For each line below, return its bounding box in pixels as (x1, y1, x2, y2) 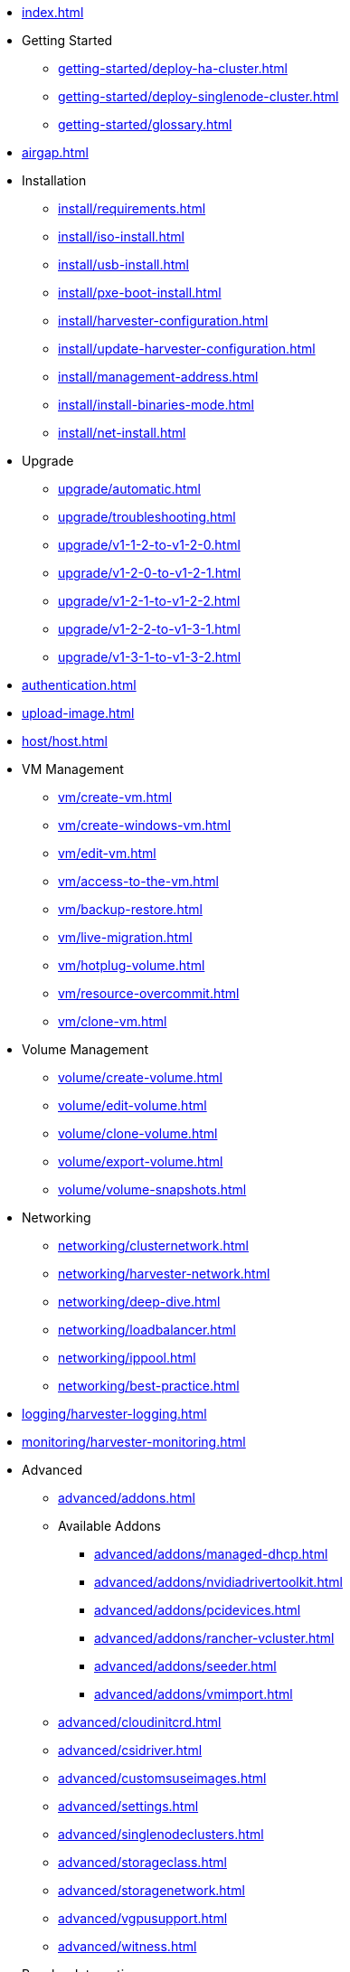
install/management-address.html (58, 369, 259, 384)
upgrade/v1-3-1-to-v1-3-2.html (58, 649, 241, 665)
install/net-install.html (58, 425, 186, 440)
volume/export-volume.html (58, 1154, 223, 1169)
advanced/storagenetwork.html (58, 1882, 245, 1898)
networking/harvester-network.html (58, 1266, 270, 1281)
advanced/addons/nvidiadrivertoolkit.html (94, 1574, 343, 1590)
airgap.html (22, 145, 89, 160)
